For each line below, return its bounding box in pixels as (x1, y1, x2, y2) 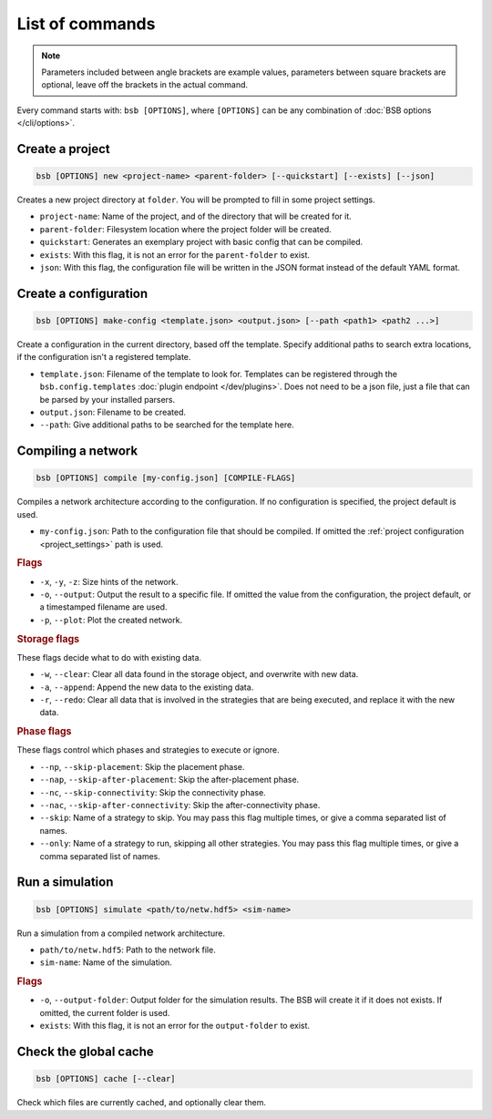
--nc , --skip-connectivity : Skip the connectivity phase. (39, 786, 266, 797)
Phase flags (16, 725, 72, 738)
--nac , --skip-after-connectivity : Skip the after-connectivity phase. (39, 799, 321, 810)
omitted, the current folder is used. (39, 1007, 170, 1018)
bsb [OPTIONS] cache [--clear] (36, 1073, 177, 1084)
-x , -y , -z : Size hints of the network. (39, 576, 179, 587)
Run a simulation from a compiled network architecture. (16, 928, 225, 939)
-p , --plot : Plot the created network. (39, 614, 182, 625)
